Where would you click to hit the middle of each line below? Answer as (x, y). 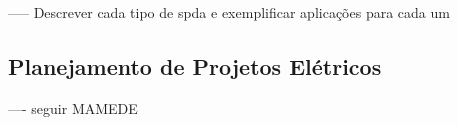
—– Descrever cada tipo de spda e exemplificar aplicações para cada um (229, 12)
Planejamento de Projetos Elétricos (195, 65)
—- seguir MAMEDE (73, 107)
